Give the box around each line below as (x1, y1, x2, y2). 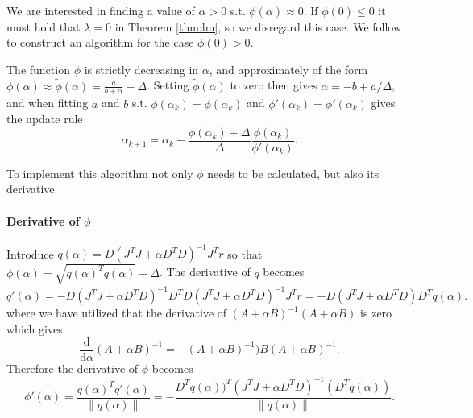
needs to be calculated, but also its (207, 164, 380, 181)
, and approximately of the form (209, 60, 368, 77)
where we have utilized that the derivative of (6, 304, 227, 321)
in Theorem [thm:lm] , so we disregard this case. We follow (114, 18, 402, 35)
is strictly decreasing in (84, 60, 199, 77)
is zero (360, 304, 392, 321)
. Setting (147, 77, 189, 93)
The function (6, 60, 70, 77)
